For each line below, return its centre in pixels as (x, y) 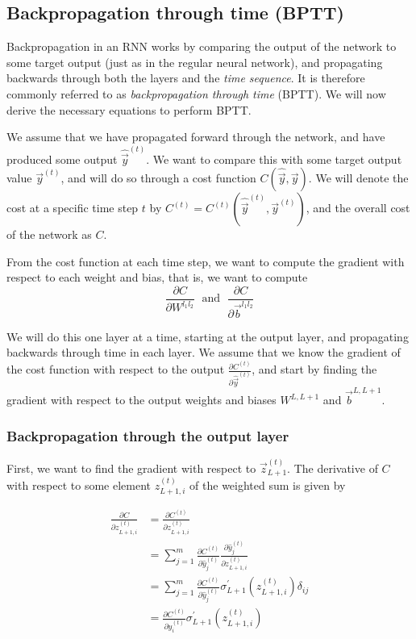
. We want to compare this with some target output (274, 159)
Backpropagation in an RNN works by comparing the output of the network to (202, 46)
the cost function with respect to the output (116, 369)
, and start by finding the (314, 369)
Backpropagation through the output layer (148, 435)
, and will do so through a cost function (158, 178)
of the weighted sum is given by (268, 484)
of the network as (49, 234)
